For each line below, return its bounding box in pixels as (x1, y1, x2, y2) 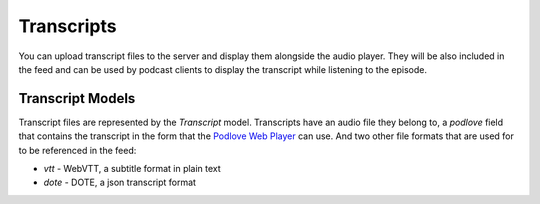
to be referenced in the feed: (18, 144, 137, 156)
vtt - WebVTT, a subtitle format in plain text (43, 163, 222, 175)
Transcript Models (18, 90, 136, 107)
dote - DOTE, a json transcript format (43, 176, 197, 189)
